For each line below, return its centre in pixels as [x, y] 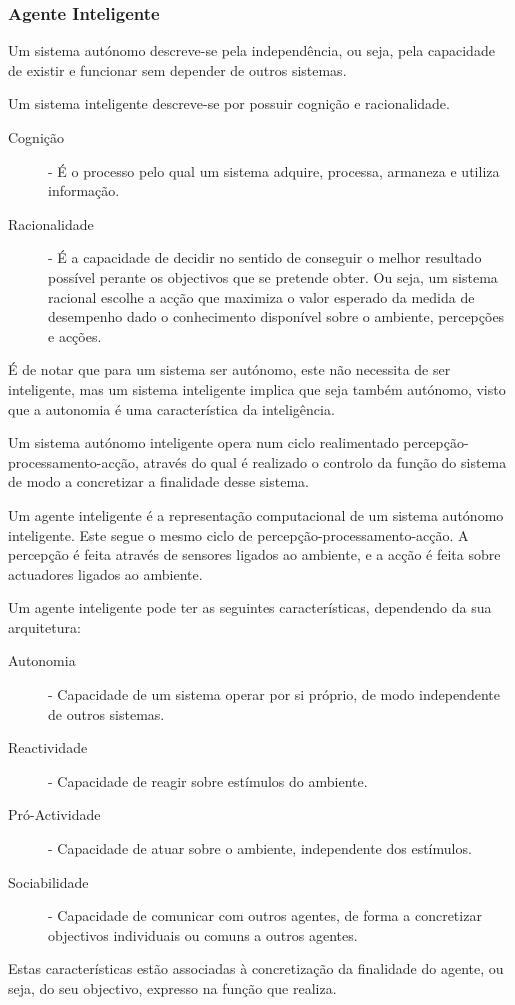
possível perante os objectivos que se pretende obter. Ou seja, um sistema [273, 276]
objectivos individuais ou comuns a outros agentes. [203, 934]
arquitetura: [44, 626]
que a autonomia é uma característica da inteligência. [171, 408]
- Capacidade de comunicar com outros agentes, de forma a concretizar [265, 915]
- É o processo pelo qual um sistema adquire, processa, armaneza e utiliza [274, 170]
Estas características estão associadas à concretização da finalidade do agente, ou [256, 968]
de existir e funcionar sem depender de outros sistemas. [177, 69]
